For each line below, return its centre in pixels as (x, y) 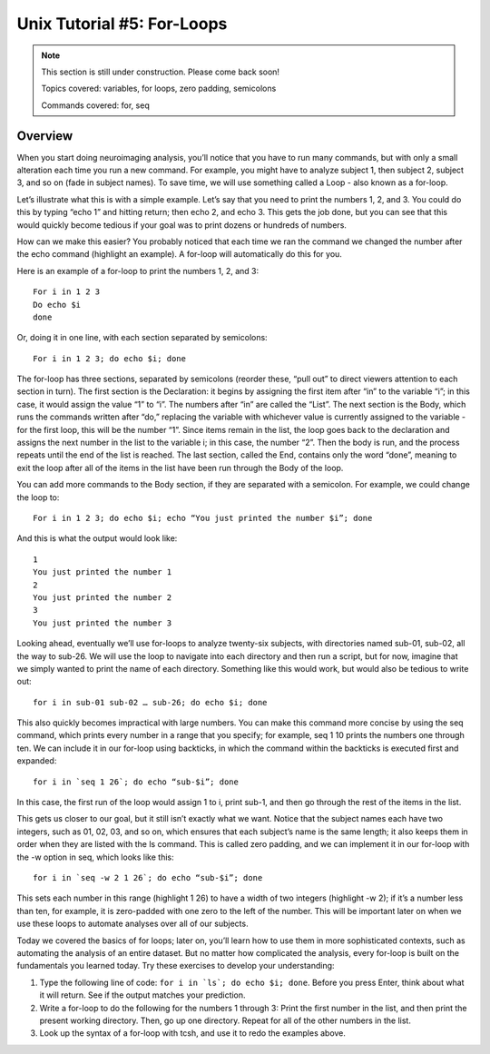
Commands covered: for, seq (95, 105)
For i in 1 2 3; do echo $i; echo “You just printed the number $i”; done (203, 518)
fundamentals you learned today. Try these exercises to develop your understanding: (176, 966)
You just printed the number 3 (103, 623)
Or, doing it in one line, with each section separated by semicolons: (142, 338)
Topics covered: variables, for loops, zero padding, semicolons (159, 89)
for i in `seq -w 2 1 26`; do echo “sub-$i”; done (148, 877)
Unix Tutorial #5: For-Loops (122, 24)
